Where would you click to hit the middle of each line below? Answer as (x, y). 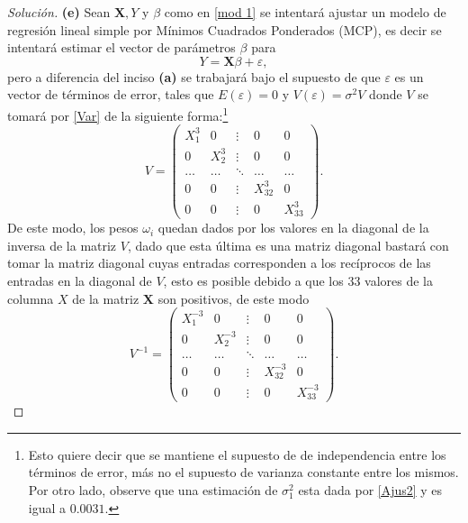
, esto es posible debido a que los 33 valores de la (298, 281)
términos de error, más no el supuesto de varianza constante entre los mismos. (243, 472)
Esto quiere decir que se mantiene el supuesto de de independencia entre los (237, 454)
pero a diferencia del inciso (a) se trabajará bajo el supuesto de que (194, 76)
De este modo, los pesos (73, 228)
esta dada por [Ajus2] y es (370, 490)
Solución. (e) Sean (59, 12)
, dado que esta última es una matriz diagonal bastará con (288, 245)
